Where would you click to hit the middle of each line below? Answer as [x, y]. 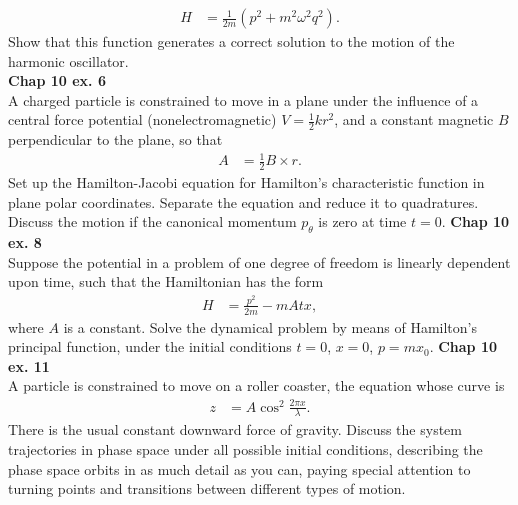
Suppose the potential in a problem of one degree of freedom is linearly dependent [259, 261]
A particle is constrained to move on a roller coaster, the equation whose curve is [256, 385]
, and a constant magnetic [414, 119]
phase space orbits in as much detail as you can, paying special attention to [239, 468]
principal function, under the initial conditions [150, 346]
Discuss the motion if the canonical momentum [152, 221]
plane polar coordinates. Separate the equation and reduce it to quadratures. [243, 201]
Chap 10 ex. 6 [57, 80]
